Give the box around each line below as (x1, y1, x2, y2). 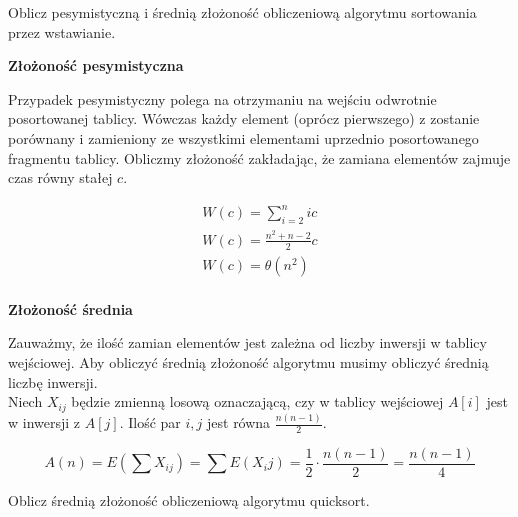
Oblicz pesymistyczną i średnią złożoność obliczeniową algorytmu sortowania (8, 2, 477, 22)
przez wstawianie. (8, 21, 116, 42)
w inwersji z (8, 412, 81, 432)
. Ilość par (119, 412, 181, 432)
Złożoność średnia (8, 298, 133, 319)
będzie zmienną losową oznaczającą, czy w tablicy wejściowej (71, 391, 444, 412)
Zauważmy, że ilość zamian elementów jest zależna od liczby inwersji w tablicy (8, 332, 487, 353)
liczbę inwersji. (8, 371, 98, 392)
